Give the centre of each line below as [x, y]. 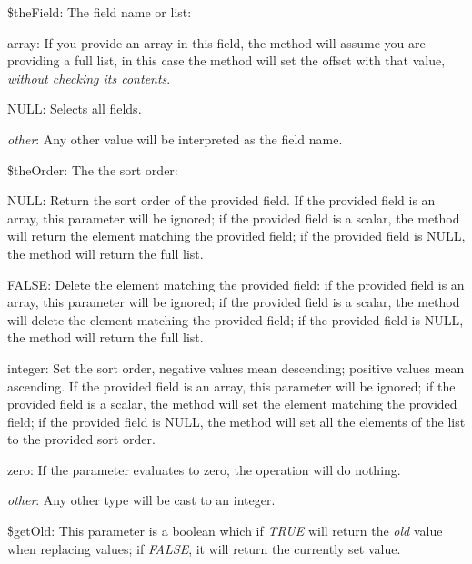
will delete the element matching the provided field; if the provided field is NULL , [236, 319]
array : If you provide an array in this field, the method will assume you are [216, 42]
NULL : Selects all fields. [75, 109]
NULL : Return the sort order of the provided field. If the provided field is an [221, 200]
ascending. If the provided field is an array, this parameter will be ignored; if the [231, 386]
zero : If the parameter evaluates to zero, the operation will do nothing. [204, 469]
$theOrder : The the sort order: [93, 169]
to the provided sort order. [81, 439]
